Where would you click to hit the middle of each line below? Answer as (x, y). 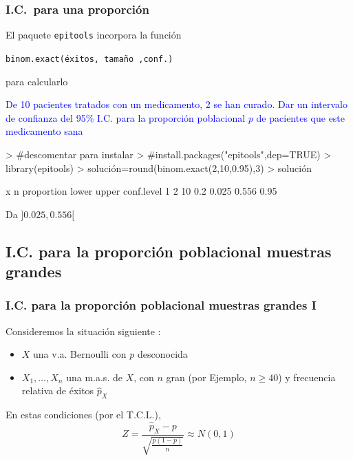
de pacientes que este (301, 117)
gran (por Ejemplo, (206, 377)
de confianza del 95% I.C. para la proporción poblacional (126, 117)
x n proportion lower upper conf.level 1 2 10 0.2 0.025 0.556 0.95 (141, 191)
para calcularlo (37, 81)
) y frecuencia (307, 377)
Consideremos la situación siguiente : (83, 331)
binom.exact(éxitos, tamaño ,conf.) (89, 59)
